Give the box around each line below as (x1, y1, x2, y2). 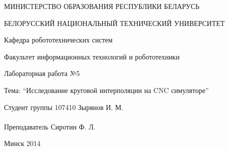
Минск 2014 (4, 138, 41, 148)
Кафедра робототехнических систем (4, 34, 113, 45)
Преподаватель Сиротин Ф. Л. (4, 121, 95, 131)
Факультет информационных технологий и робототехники (4, 51, 180, 61)
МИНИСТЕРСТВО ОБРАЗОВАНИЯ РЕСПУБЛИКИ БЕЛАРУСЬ (4, 1, 199, 11)
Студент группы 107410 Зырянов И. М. (4, 101, 123, 112)
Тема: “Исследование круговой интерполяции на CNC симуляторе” (4, 84, 209, 95)
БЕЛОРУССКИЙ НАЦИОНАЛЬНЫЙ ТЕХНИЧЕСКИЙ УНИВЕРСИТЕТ (4, 17, 225, 28)
